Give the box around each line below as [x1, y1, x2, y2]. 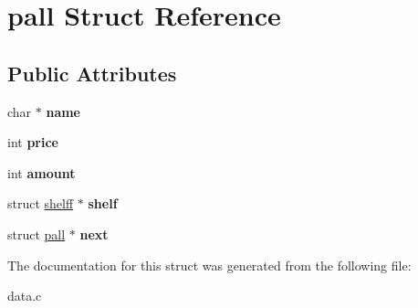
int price [7, 133, 58, 152]
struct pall [7, 224, 66, 243]
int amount [7, 163, 76, 182]
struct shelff [7, 194, 74, 213]
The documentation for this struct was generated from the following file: [7, 255, 412, 274]
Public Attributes [7, 58, 177, 87]
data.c [7, 286, 42, 305]
